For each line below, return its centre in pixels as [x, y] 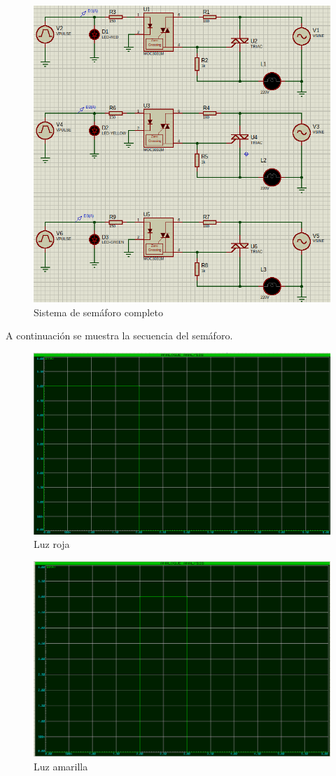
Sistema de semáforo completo [98, 312]
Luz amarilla [61, 767]
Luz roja [52, 544]
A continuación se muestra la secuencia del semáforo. [119, 336]
